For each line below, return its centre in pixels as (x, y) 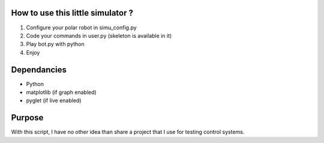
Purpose (27, 118)
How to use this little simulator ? (72, 13)
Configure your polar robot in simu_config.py (82, 28)
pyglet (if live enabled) (54, 101)
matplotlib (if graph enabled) (61, 92)
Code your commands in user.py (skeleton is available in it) (99, 35)
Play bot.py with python (55, 44)
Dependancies (39, 70)
